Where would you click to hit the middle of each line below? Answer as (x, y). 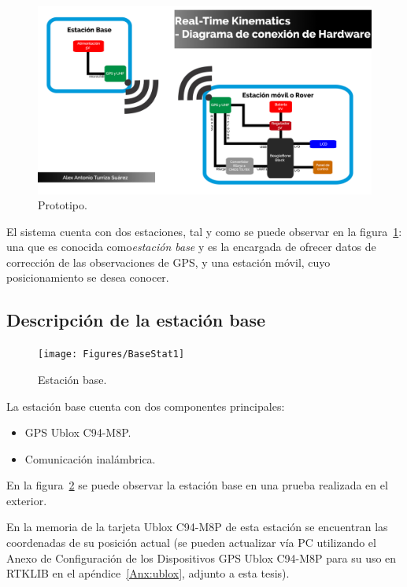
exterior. (27, 500)
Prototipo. (63, 205)
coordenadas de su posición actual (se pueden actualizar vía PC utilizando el (191, 543)
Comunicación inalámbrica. (90, 458)
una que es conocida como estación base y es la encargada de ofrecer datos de (191, 247)
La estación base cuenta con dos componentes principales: (146, 406)
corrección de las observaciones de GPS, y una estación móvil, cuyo (168, 262)
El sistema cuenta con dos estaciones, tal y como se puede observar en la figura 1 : (204, 231)
